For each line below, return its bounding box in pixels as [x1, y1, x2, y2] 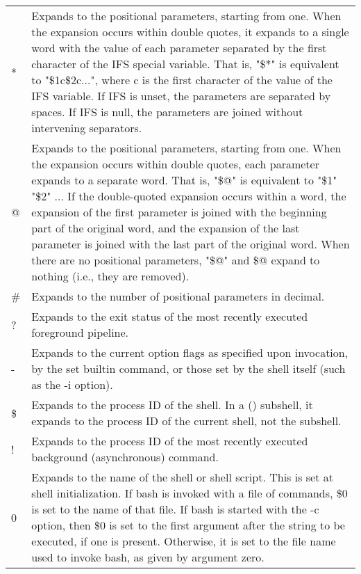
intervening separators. [31, 120, 142, 136]
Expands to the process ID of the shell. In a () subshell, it [31, 397, 313, 413]
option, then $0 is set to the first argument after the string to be [31, 517, 345, 533]
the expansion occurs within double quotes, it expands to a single [31, 24, 349, 40]
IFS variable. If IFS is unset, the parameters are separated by [31, 88, 331, 104]
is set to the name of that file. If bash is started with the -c [31, 501, 319, 517]
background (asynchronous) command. [31, 449, 219, 465]
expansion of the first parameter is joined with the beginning [31, 204, 327, 220]
